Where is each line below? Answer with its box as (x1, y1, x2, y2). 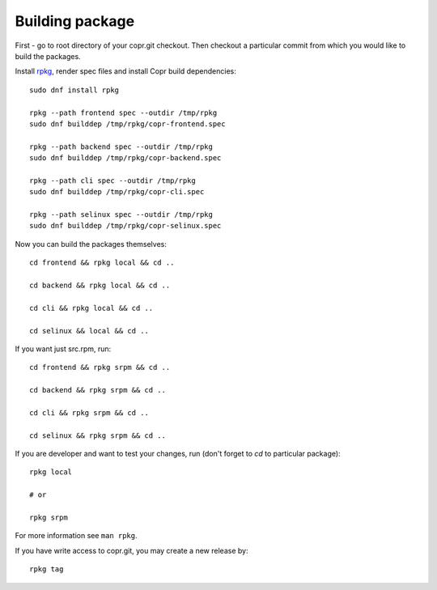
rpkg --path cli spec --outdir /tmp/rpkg (29, 176, 196, 185)
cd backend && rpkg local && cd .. (29, 280, 171, 290)
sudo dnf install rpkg (29, 85, 120, 95)
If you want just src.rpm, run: (15, 344, 112, 354)
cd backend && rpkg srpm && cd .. (29, 385, 166, 395)
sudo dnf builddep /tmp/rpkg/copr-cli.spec (29, 187, 205, 197)
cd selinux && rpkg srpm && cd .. (29, 431, 166, 440)
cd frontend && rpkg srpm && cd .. (29, 363, 171, 372)
